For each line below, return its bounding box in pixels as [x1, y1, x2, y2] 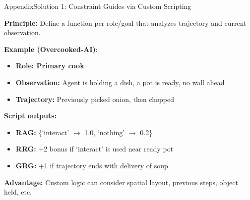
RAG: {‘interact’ [15, 127, 69, 137]
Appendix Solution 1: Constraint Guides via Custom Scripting [4, 1, 191, 11]
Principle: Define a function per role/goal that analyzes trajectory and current [4, 17, 247, 28]
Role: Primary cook [15, 60, 84, 71]
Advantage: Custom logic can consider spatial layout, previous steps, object [4, 177, 238, 187]
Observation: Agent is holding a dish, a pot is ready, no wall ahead [15, 77, 225, 87]
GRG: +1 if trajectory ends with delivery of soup [15, 160, 168, 170]
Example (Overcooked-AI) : [4, 44, 98, 54]
